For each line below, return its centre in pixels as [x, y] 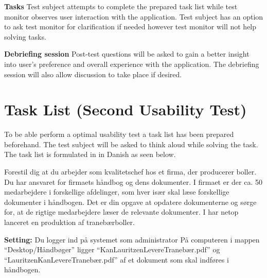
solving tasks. [25, 36]
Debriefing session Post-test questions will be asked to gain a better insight [127, 54]
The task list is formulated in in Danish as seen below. [90, 154]
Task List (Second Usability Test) [126, 109]
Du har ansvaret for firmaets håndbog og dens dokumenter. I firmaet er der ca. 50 [133, 181]
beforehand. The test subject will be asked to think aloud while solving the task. [131, 144]
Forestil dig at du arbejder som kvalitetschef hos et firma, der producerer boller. [130, 172]
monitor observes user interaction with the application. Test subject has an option [134, 16]
